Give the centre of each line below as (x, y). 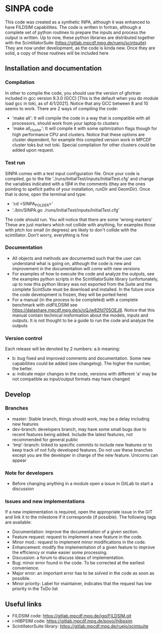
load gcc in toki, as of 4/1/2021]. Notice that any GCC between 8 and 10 (77, 103)
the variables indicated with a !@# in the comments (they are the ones (75, 184)
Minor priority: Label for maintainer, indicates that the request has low (82, 584)
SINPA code (29, 9)
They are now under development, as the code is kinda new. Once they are (80, 48)
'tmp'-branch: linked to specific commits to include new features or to (82, 445)
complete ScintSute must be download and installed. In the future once (83, 289)
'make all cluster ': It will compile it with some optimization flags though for (84, 129)
